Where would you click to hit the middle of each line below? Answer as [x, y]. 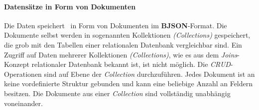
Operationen [23, 74]
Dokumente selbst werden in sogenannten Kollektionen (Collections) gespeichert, [127, 35]
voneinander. [23, 103]
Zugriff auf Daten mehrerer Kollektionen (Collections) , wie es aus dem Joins [121, 54]
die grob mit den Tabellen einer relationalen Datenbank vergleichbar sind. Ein [123, 44]
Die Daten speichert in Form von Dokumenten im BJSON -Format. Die [116, 25]
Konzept [17, 64]
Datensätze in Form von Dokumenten [70, 6]
